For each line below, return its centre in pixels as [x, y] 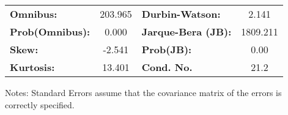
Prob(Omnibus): [50, 32]
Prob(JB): [167, 49]
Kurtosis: [32, 67]
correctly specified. [40, 104]
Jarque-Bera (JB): [186, 32]
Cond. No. [167, 67]
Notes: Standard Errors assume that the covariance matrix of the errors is [143, 92]
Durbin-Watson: [181, 14]
